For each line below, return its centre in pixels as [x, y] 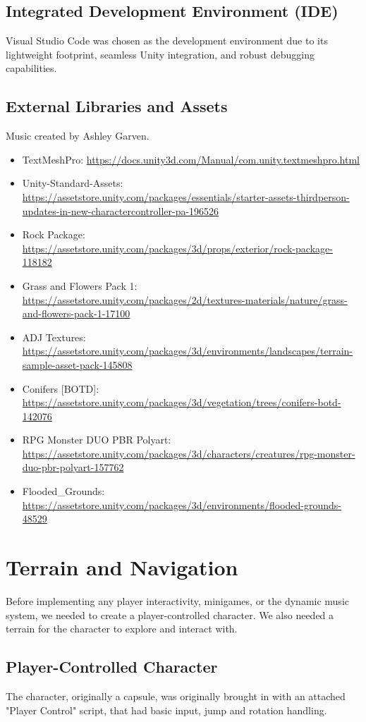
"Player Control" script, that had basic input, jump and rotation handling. [166, 710]
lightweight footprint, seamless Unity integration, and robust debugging [160, 54]
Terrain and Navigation [122, 567]
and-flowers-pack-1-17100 [76, 313]
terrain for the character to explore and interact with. [122, 629]
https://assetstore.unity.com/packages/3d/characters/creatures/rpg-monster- [189, 453]
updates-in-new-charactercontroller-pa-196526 [121, 210]
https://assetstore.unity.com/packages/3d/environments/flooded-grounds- [182, 504]
